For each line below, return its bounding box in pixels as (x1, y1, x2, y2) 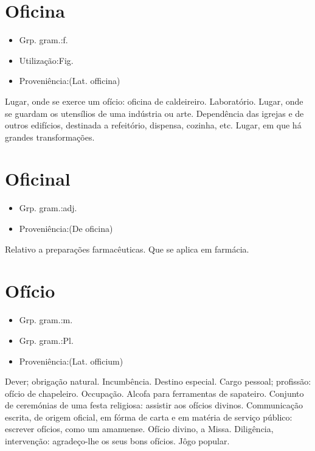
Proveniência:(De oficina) (19, 222, 113, 234)
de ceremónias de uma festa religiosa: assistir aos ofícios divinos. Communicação (5, 399, 303, 411)
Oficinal (5, 166, 71, 191)
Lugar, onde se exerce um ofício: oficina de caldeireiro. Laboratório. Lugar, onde (5, 94, 303, 107)
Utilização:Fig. (19, 54, 74, 66)
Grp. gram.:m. (19, 313, 73, 326)
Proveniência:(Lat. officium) (19, 354, 123, 367)
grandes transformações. (5, 130, 95, 143)
